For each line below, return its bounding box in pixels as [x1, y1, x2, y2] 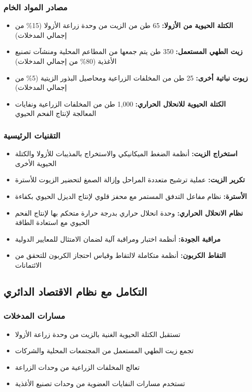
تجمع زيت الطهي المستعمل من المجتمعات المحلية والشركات [15, 345, 194, 356]
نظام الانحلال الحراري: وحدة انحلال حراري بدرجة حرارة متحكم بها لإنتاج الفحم [15, 207, 243, 218]
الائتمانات [15, 259, 42, 270]
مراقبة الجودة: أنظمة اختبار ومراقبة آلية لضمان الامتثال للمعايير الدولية [15, 233, 220, 244]
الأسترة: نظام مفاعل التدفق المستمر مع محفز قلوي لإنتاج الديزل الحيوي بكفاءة [15, 191, 247, 201]
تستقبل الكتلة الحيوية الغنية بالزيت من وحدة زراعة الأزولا [15, 329, 181, 339]
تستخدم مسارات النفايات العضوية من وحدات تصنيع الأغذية [15, 378, 185, 389]
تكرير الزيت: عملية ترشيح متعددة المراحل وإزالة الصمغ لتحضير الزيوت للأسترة [15, 174, 245, 185]
